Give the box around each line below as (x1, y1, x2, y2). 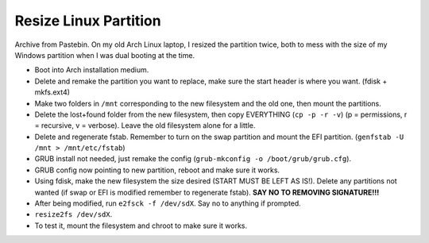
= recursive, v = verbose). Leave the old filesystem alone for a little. (34, 121, 256, 130)
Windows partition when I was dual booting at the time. (14, 50, 195, 60)
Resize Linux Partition (14, 12, 162, 29)
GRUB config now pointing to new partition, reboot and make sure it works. (34, 165, 280, 175)
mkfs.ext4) (34, 87, 71, 97)
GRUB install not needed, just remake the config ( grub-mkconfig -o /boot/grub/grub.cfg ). (34, 154, 352, 164)
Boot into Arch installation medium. (34, 65, 149, 75)
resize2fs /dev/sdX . (34, 210, 113, 219)
